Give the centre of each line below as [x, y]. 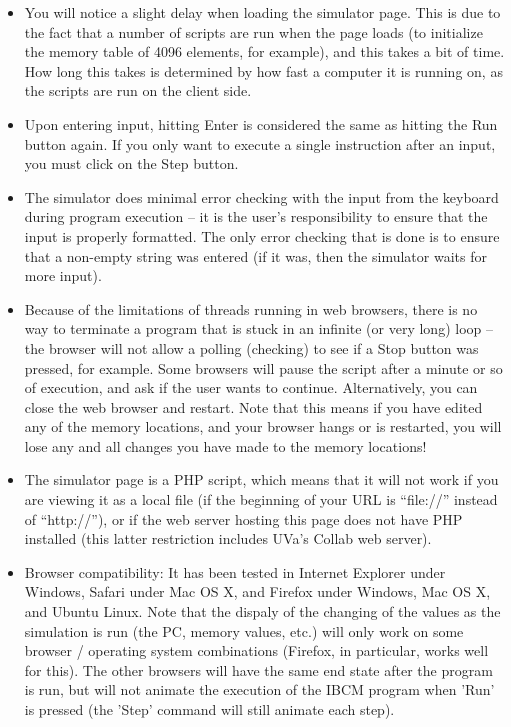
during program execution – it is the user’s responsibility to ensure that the [256, 216]
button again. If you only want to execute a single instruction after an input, [260, 143]
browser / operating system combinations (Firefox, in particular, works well [256, 650]
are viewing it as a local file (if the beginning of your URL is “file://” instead [261, 499]
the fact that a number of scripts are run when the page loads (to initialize [253, 31]
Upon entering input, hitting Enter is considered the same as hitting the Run [261, 123]
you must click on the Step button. [131, 163]
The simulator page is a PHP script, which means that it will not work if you [261, 479]
